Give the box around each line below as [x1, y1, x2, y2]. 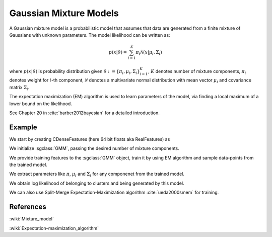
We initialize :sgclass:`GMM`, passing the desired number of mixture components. [9, 145, 180, 151]
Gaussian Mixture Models [9, 8, 119, 19]
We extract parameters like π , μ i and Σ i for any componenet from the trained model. [9, 171, 185, 178]
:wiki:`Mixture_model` [9, 216, 54, 222]
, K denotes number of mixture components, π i [148, 68, 246, 75]
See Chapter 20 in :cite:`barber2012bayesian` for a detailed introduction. [9, 110, 160, 116]
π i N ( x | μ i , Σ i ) [135, 49, 162, 56]
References [9, 203, 46, 211]
